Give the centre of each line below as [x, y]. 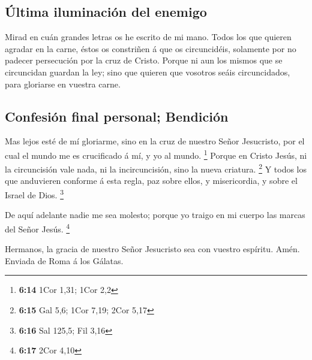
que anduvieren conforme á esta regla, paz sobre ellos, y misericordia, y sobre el [151, 181]
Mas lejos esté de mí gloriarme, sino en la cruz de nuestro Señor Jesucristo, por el [155, 141]
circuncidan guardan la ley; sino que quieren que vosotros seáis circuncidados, [148, 72]
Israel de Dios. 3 [34, 194]
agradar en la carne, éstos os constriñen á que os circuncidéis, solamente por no [151, 48]
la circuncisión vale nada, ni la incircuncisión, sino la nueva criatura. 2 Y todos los [156, 168]
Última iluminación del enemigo [106, 12]
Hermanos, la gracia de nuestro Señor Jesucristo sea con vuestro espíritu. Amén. [152, 249]
